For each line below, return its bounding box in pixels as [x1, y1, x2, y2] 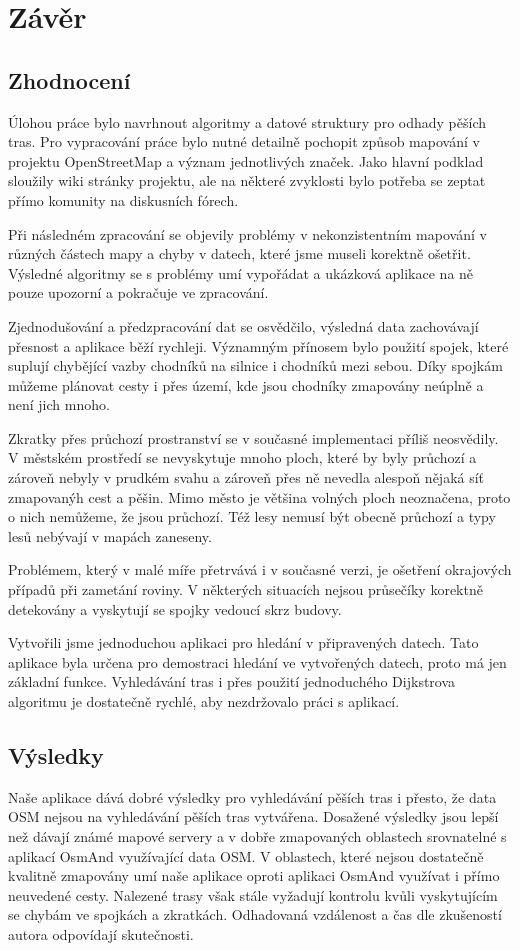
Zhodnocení [8, 64, 131, 95]
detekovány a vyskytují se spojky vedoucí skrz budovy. [8, 598, 342, 619]
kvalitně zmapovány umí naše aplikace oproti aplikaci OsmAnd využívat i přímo [8, 865, 500, 886]
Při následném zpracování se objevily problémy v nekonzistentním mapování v [8, 223, 487, 244]
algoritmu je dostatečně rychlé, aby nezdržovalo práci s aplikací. [8, 691, 400, 712]
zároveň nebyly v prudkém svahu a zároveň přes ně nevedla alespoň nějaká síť [8, 467, 485, 488]
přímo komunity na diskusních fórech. [8, 189, 239, 210]
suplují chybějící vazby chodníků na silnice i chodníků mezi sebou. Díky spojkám [8, 355, 503, 376]
